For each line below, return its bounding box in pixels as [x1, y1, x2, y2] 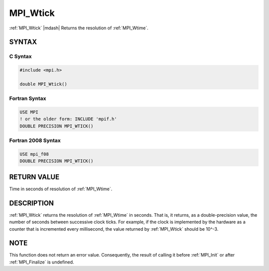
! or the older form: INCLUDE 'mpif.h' [19, 116, 117, 122]
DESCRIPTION [9, 199, 54, 207]
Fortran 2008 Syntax [9, 137, 61, 144]
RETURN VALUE [9, 172, 60, 181]
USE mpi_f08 [19, 151, 49, 157]
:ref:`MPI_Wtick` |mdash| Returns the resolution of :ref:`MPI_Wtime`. [9, 25, 149, 31]
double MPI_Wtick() [19, 81, 67, 87]
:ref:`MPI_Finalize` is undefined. [9, 259, 74, 265]
